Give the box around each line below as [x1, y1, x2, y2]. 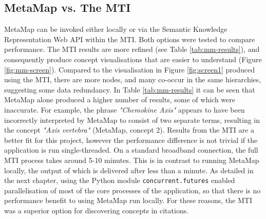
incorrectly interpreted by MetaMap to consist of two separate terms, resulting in [4, 114, 260, 125]
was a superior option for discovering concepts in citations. [4, 205, 189, 215]
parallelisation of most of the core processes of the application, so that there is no [4, 185, 261, 195]
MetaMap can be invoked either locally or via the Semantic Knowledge [4, 24, 227, 34]
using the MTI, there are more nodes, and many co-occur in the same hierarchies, [4, 74, 261, 85]
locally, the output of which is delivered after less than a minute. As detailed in [4, 165, 254, 175]
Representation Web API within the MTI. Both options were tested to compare [4, 33, 255, 44]
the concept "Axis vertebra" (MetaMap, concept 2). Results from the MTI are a [4, 124, 254, 135]
